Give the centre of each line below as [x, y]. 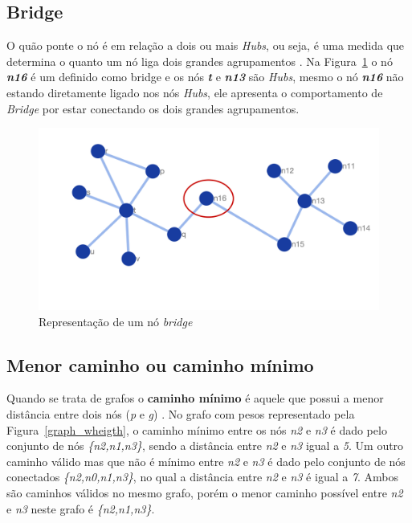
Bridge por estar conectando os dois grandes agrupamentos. [153, 108]
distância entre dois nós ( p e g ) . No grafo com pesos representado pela [181, 414]
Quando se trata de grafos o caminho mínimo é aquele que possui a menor [195, 398]
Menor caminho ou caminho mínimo [160, 364]
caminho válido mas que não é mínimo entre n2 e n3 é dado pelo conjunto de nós [206, 461]
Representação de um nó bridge [116, 321]
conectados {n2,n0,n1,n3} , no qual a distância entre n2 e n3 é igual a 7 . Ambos [203, 477]
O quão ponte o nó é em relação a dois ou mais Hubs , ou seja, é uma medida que [206, 45]
